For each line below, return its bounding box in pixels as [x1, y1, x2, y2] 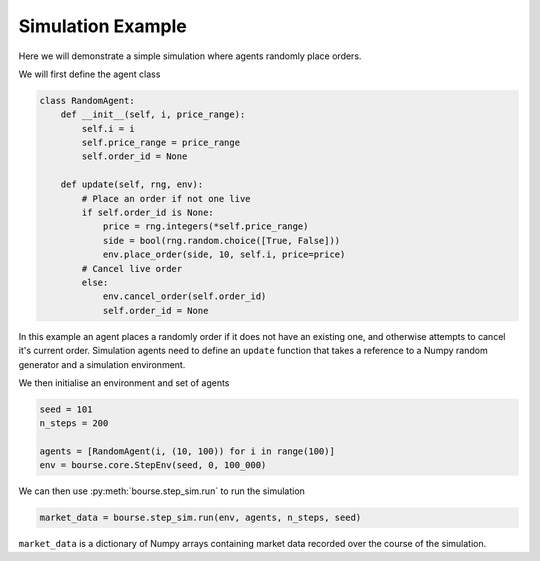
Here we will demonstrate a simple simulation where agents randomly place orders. [18, 50, 362, 62]
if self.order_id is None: [81, 207, 214, 219]
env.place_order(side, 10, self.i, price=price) [102, 249, 346, 260]
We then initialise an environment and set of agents [18, 376, 230, 389]
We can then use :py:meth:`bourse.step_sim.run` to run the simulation [18, 485, 305, 497]
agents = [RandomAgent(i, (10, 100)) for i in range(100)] [39, 446, 335, 457]
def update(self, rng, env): [60, 179, 204, 190]
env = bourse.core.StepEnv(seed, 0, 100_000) [39, 460, 267, 471]
